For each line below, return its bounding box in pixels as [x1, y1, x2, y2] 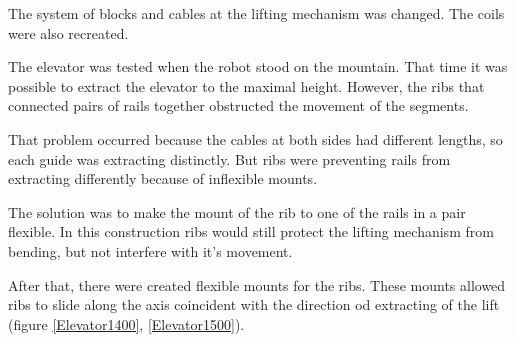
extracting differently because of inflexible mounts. [8, 168, 318, 189]
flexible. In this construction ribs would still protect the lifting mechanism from [8, 221, 494, 242]
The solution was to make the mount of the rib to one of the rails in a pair [8, 201, 466, 222]
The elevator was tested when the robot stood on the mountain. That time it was [8, 56, 508, 77]
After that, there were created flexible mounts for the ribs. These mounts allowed [8, 274, 506, 295]
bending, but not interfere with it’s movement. [8, 240, 293, 261]
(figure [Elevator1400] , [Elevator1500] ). [8, 313, 245, 334]
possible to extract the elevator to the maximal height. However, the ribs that [8, 75, 485, 96]
